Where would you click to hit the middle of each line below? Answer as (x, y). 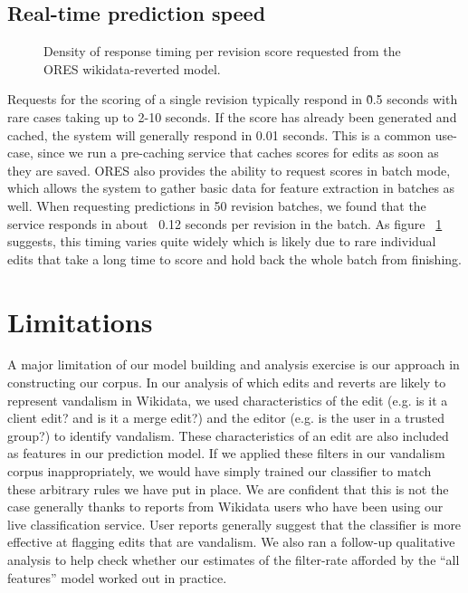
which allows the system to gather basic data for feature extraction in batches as (231, 188)
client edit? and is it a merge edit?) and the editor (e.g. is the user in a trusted (226, 418)
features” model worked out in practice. (117, 577)
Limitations (80, 321)
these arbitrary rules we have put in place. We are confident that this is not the (228, 488)
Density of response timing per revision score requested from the (222, 51)
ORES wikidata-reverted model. (132, 68)
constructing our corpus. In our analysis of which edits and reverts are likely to (227, 383)
